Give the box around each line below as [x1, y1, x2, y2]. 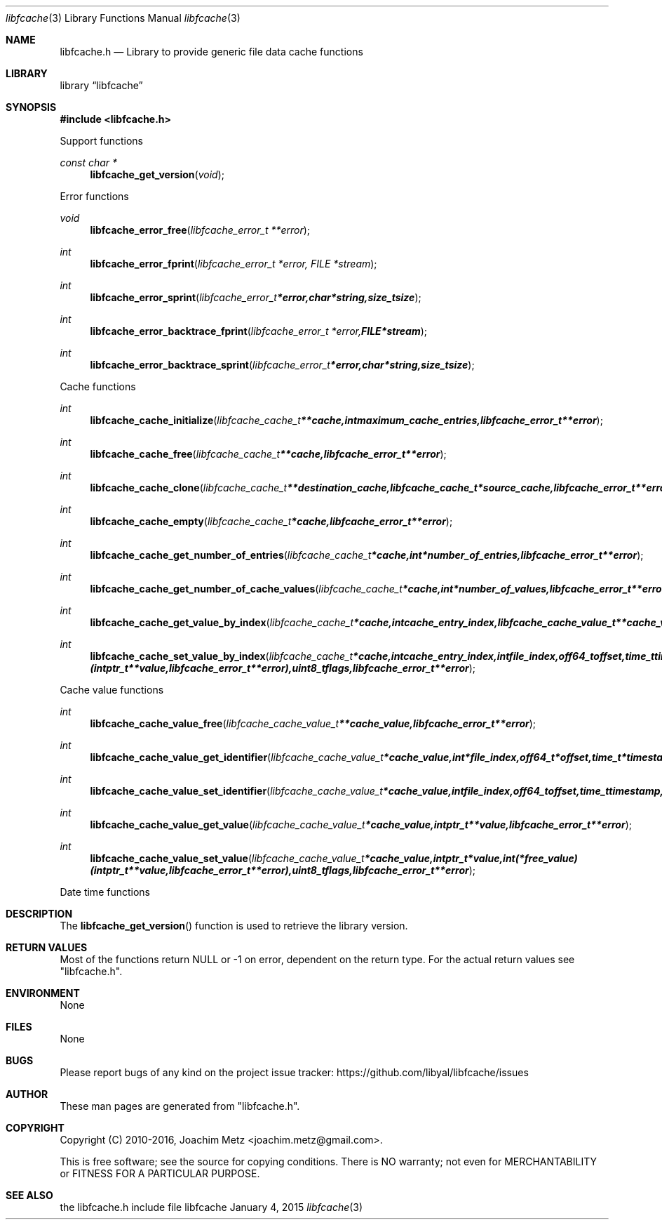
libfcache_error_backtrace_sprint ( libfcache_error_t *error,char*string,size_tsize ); [90, 359, 475, 371]
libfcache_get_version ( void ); [90, 168, 224, 180]
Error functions [60, 190, 129, 202]
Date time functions [60, 886, 150, 898]
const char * [60, 157, 118, 168]
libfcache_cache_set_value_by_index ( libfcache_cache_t [90, 650, 353, 662]
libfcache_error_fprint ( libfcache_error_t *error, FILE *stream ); [90, 258, 377, 270]
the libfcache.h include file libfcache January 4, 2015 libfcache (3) [60, 1201, 363, 1213]
